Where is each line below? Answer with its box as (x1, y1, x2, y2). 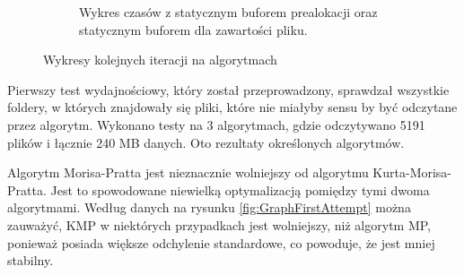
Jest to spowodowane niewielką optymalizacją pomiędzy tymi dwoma (50, 180, 430, 199)
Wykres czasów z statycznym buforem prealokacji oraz (79, 3, 378, 21)
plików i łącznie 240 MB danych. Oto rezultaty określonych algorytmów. (7, 133, 405, 151)
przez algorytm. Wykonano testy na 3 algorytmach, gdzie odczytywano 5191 (7, 115, 425, 133)
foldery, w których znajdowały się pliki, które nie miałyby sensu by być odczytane (7, 98, 458, 116)
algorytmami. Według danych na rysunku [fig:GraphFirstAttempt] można (7, 198, 411, 217)
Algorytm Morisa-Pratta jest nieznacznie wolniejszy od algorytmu (7, 163, 369, 182)
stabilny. (7, 251, 54, 270)
